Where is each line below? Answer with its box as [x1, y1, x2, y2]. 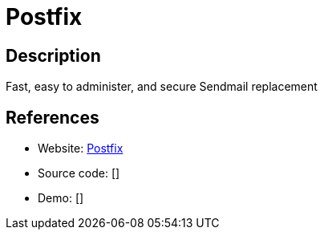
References [6, 107, 99, 128]
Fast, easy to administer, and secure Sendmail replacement [6, 79, 318, 94]
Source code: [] [38, 166, 120, 181]
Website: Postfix [38, 141, 124, 156]
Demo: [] [38, 191, 84, 205]
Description [6, 45, 101, 66]
